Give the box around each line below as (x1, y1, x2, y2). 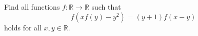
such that (91, 2, 121, 12)
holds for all (4, 22, 42, 32)
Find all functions (4, 2, 60, 12)
